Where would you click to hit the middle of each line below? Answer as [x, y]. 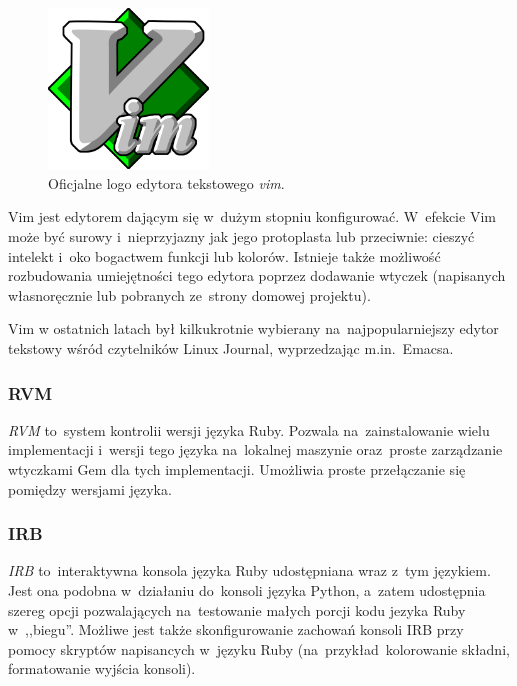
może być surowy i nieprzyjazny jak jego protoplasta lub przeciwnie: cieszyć [241, 236]
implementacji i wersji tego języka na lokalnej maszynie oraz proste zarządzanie [255, 449]
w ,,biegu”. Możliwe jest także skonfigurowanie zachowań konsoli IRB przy [236, 629]
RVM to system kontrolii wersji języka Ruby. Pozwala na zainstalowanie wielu [249, 429]
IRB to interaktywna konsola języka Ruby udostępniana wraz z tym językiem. [249, 570]
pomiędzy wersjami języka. [90, 488]
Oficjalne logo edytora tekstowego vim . [166, 182]
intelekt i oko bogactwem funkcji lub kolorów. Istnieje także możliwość [224, 255]
